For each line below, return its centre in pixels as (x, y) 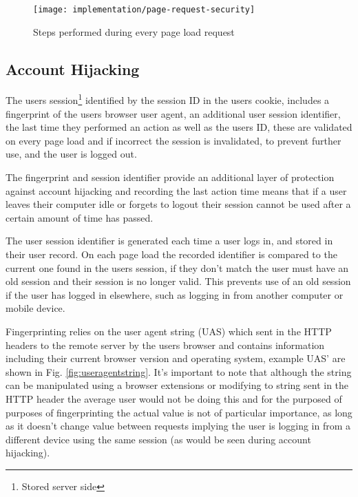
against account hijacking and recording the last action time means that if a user (176, 190)
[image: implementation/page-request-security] (144, 10)
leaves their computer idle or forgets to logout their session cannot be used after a (178, 204)
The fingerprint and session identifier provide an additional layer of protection (170, 177)
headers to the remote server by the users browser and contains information (165, 345)
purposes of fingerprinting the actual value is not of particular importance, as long (179, 412)
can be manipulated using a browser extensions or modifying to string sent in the (177, 385)
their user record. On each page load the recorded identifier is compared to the (171, 254)
